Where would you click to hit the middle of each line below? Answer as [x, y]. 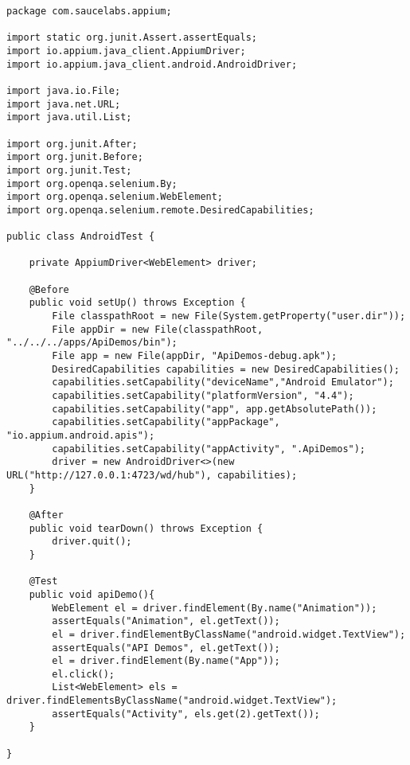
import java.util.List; [69, 117]
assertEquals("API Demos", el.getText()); [166, 648]
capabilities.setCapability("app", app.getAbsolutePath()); [215, 409]
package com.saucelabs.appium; [89, 11]
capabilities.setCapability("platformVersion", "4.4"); [203, 396]
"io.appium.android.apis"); [81, 435]
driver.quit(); [92, 542]
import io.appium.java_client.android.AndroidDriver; [152, 64]
